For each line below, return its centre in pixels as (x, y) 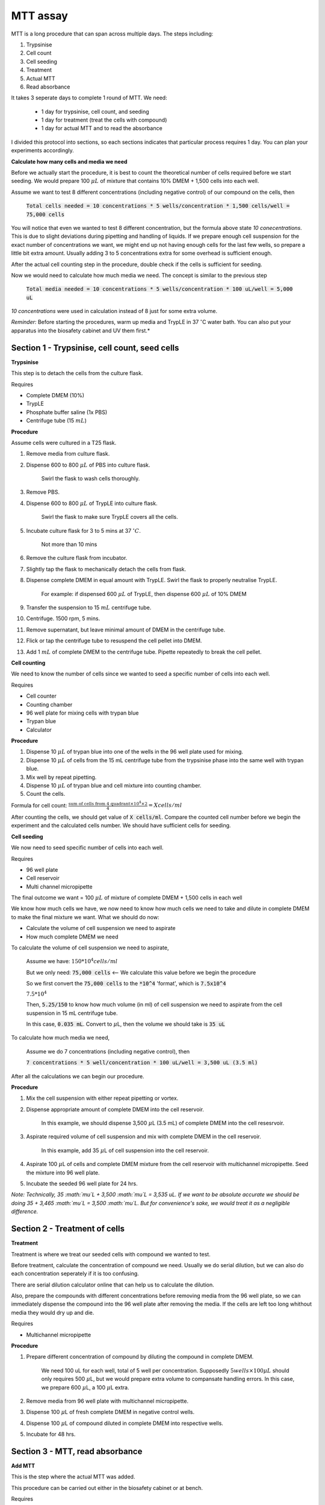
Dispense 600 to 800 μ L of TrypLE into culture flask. (92, 503)
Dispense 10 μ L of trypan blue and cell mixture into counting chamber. (114, 786)
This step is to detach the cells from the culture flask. (77, 373)
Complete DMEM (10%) (55, 395)
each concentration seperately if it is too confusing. (75, 1274)
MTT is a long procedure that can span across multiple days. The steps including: (112, 34)
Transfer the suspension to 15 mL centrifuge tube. (89, 607)
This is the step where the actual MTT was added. (73, 1477)
